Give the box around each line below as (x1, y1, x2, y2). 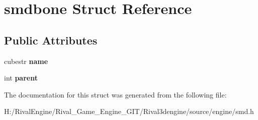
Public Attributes (4, 32, 98, 47)
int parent (4, 72, 38, 83)
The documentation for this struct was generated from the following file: (4, 89, 227, 99)
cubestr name (4, 55, 48, 66)
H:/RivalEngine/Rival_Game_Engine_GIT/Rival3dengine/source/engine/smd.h (4, 106, 254, 116)
